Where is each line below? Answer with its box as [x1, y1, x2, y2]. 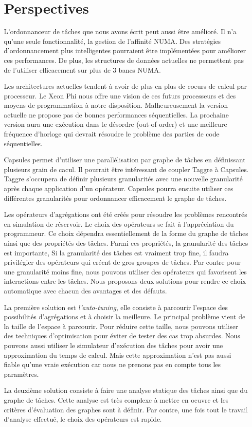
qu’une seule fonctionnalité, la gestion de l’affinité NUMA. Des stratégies [4, 36, 221, 46]
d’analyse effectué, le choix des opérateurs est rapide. [4, 414, 162, 424]
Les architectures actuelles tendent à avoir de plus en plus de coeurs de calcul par [4, 81, 247, 91]
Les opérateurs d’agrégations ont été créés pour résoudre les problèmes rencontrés [4, 209, 247, 219]
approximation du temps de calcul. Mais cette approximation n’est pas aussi [4, 349, 231, 360]
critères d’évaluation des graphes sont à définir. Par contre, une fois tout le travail [4, 404, 248, 414]
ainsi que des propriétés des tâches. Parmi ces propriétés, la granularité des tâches [4, 238, 248, 248]
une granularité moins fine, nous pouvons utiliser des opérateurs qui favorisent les [4, 266, 247, 276]
